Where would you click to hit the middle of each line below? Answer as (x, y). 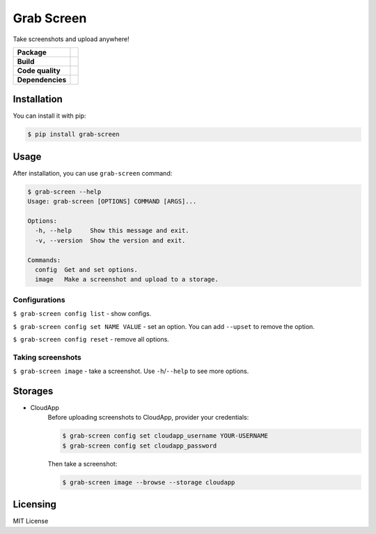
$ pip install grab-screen (73, 135)
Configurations (39, 300)
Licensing (35, 504)
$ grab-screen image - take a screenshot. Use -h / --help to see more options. (131, 371)
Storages (33, 391)
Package (32, 52)
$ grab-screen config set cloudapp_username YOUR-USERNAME (165, 436)
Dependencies (42, 79)
